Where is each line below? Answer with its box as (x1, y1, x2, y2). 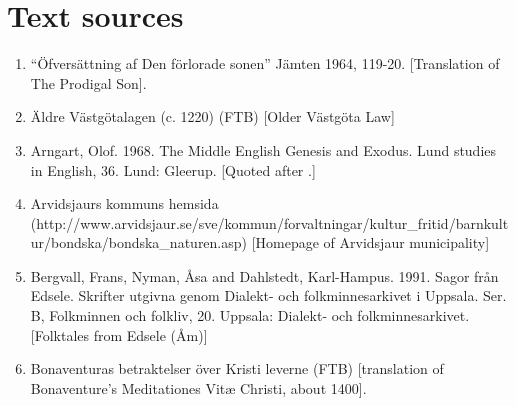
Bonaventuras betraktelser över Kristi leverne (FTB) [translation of (30, 358, 444, 379)
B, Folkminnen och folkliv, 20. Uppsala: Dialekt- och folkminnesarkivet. (30, 305, 470, 326)
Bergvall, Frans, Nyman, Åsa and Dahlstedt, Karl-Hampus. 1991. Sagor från (30, 265, 499, 286)
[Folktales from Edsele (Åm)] (30, 324, 208, 345)
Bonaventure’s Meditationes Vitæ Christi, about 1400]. (30, 377, 367, 398)
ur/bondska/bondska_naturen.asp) (30, 232, 248, 253)
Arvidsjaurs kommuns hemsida (30, 193, 219, 214)
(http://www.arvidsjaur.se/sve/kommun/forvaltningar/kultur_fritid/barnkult (30, 212, 509, 233)
